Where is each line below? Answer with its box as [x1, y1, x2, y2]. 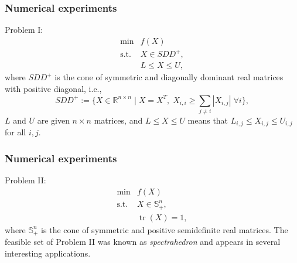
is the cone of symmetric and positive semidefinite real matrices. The [41, 223, 288, 235]
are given [37, 114, 70, 126]
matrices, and [94, 114, 143, 126]
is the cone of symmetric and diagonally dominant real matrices [54, 71, 284, 83]
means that [187, 114, 228, 126]
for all [5, 126, 26, 138]
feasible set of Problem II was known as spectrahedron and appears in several [5, 235, 281, 248]
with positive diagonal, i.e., [5, 83, 102, 94]
